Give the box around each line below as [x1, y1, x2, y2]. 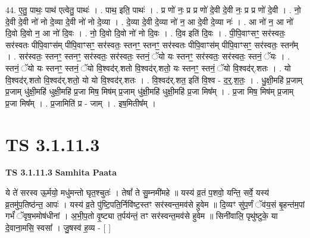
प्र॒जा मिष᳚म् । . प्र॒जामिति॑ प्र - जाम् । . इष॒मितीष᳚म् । [5, 96, 156, 109]
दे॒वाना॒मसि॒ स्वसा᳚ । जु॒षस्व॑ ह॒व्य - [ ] [5, 221, 111, 233]
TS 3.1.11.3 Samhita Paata [5, 166, 117, 178]
